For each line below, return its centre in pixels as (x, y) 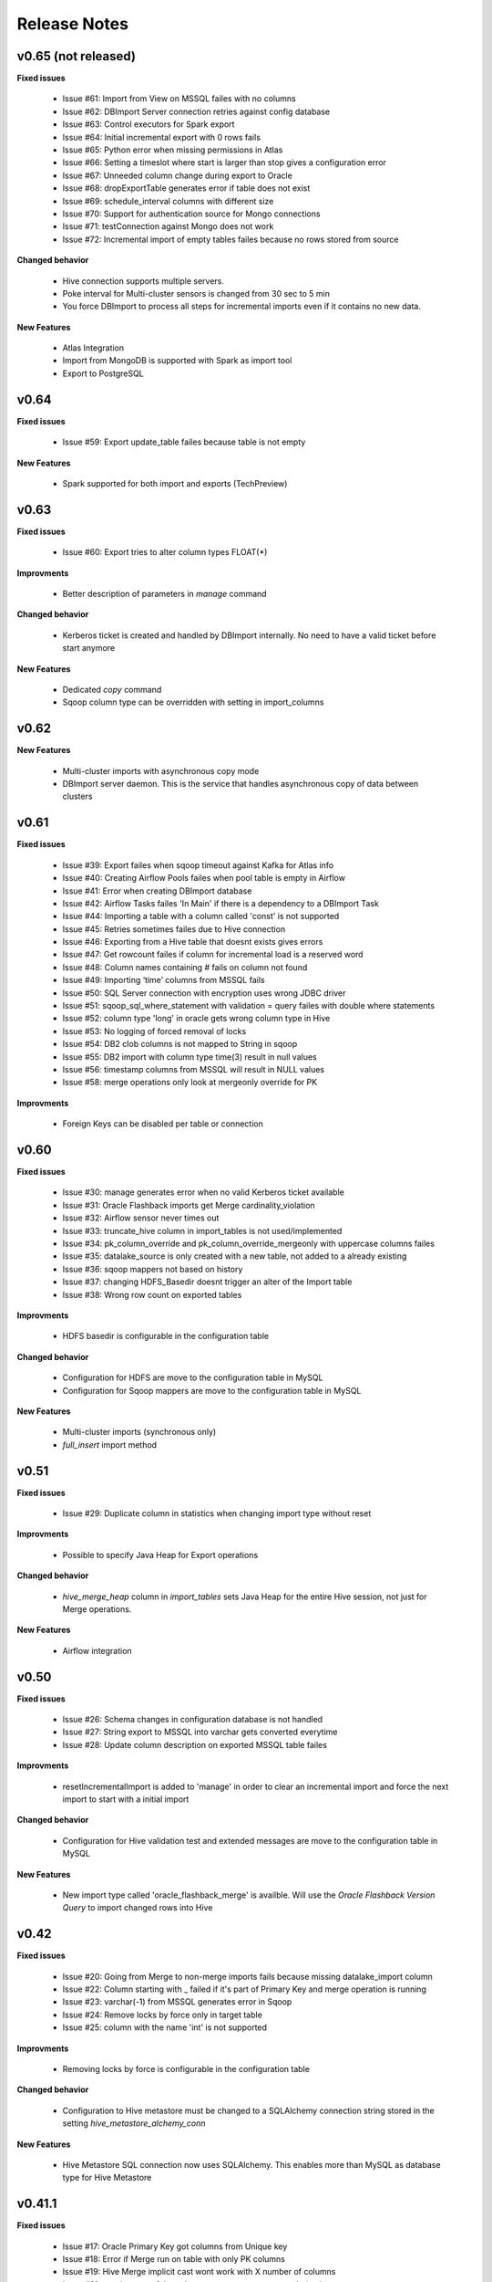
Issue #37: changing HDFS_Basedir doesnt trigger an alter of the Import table (207, 1282)
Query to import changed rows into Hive (138, 1908)
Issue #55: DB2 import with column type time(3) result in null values (190, 1057)
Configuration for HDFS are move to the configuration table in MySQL (193, 1377)
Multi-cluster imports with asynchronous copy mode (161, 770)
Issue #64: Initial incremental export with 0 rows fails (162, 137)
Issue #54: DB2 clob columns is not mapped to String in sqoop (180, 1044)
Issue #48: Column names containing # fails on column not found (185, 967)
